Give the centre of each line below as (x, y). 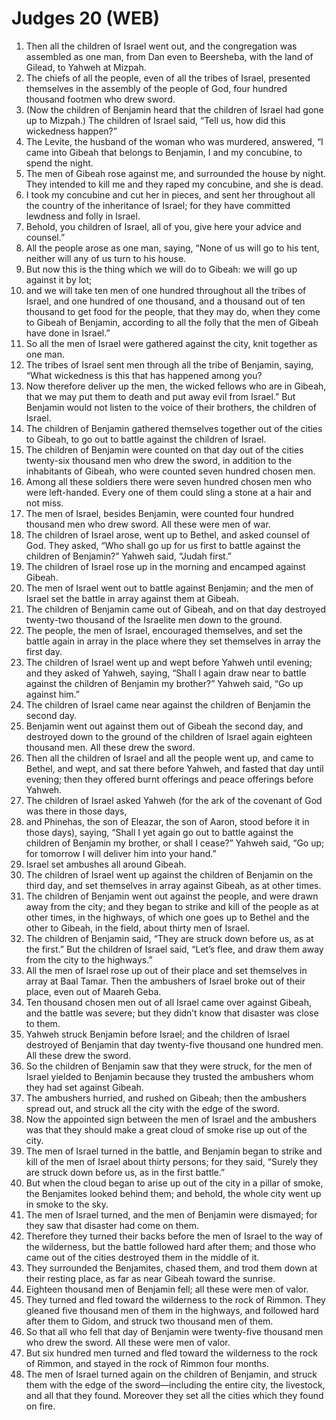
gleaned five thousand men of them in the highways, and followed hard (172, 1310)
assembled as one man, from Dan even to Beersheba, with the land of (169, 56)
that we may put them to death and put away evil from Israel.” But (160, 396)
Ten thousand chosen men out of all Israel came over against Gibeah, (168, 1002)
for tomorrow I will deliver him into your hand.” (121, 853)
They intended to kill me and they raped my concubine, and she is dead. (174, 184)
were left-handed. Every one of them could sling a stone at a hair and (168, 492)
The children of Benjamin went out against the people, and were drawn (172, 896)
